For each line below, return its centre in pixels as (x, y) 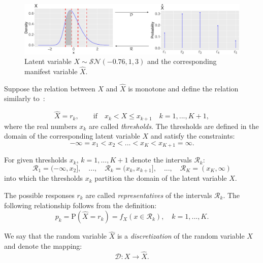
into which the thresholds (43, 178)
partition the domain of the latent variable (161, 178)
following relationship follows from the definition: (80, 205)
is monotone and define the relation (183, 88)
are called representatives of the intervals (149, 195)
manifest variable (51, 71)
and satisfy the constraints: (193, 136)
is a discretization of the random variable (181, 236)
